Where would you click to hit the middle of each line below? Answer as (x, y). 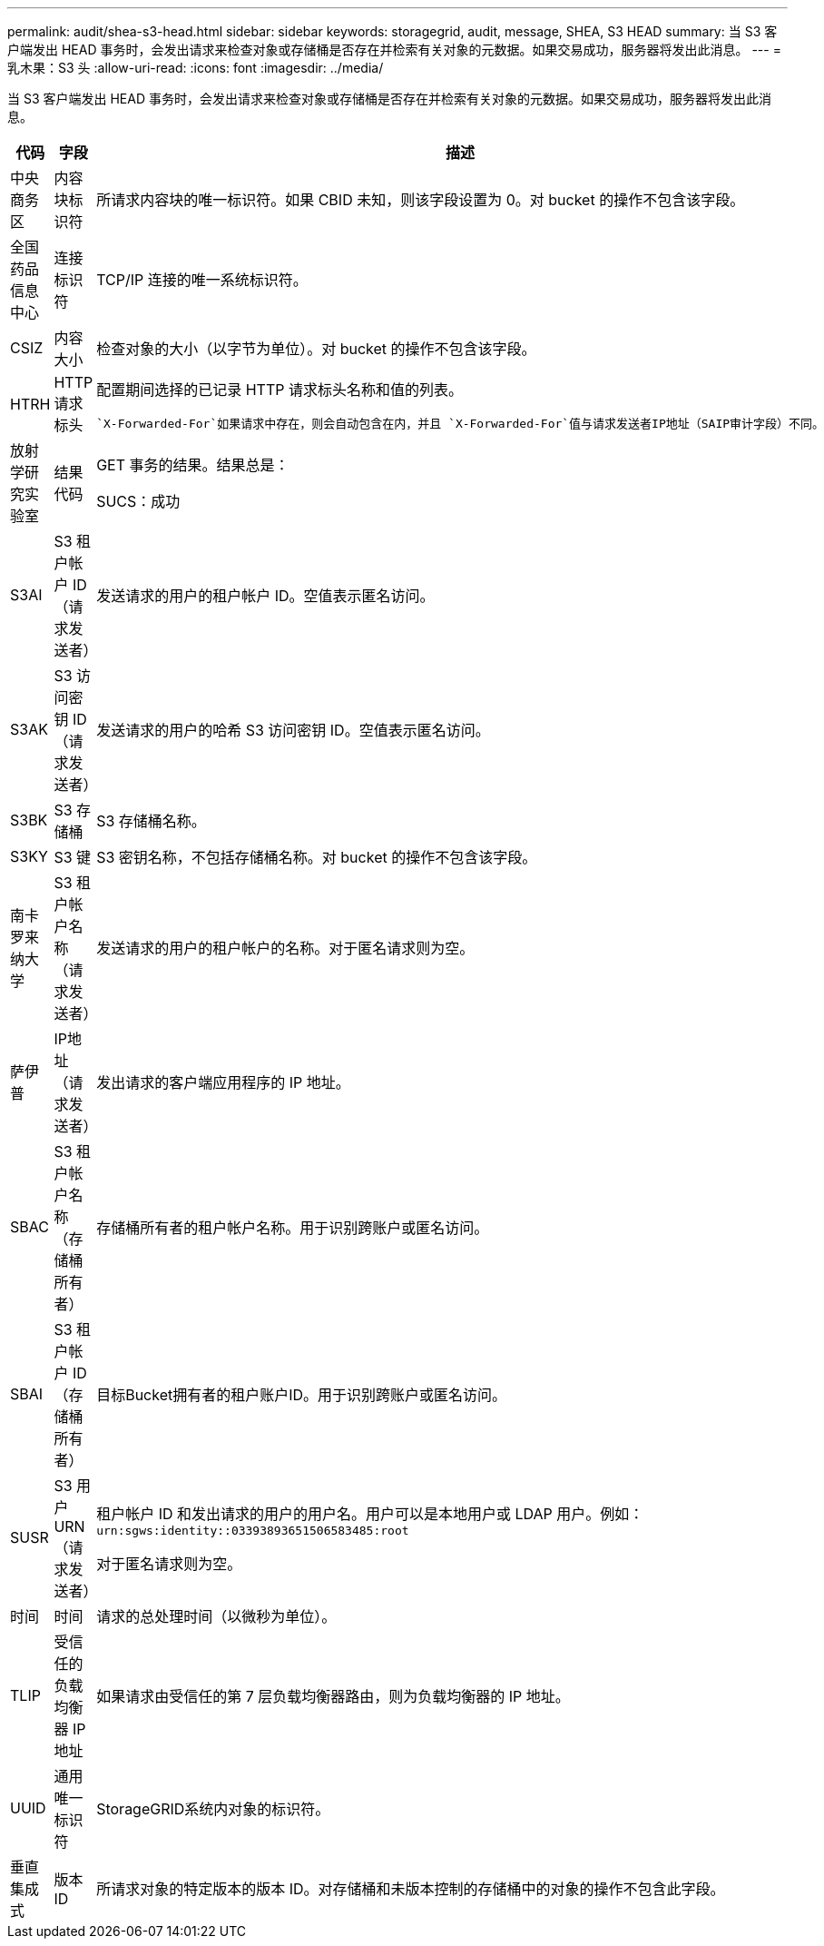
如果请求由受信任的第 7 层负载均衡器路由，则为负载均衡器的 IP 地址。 (333, 1696)
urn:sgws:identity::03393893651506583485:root (253, 1530)
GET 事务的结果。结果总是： (193, 465)
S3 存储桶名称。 (151, 821)
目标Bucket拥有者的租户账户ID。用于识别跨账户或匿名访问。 (302, 1395)
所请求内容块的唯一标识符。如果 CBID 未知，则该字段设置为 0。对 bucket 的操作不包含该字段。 (421, 200)
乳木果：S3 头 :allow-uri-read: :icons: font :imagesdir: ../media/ (196, 68)
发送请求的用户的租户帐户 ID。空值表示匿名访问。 (265, 596)
